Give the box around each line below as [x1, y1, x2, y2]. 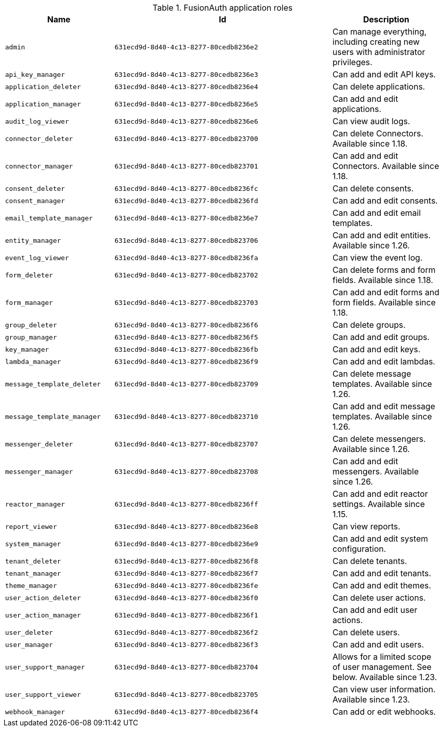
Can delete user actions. [333, 593, 426, 603]
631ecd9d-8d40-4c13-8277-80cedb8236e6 [115, 117, 258, 125]
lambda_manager [5, 357, 61, 365]
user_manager [5, 640, 53, 649]
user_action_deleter [5, 594, 81, 602]
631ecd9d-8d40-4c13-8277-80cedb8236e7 [115, 214, 258, 222]
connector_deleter [5, 134, 73, 143]
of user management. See [333, 662, 432, 672]
